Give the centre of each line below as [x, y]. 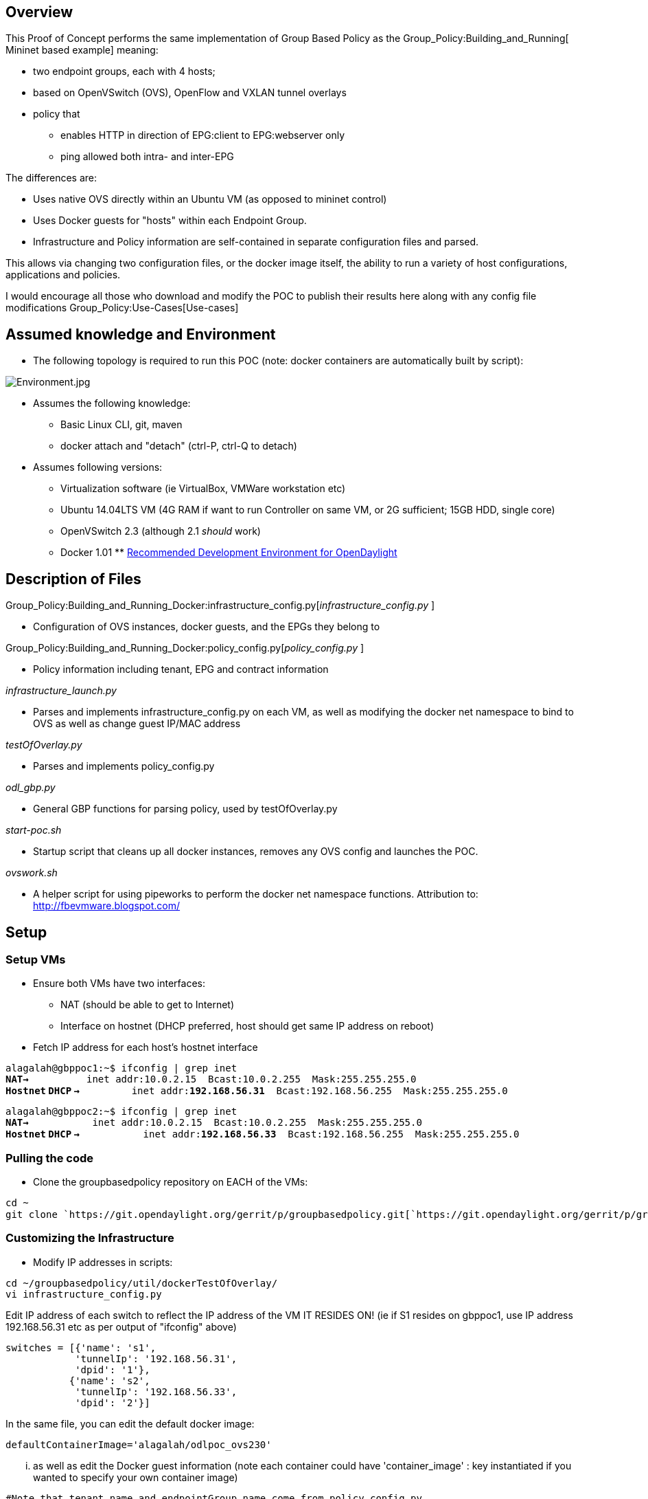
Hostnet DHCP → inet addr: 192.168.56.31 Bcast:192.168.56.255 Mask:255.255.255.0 [257, 1091]
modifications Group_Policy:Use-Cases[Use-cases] [122, 308]
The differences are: [51, 178]
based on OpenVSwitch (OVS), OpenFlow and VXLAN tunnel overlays [190, 93]
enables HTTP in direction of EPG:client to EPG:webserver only [203, 135]
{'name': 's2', [109, 1380]
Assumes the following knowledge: [112, 403]
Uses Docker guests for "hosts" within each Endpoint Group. [170, 221]
